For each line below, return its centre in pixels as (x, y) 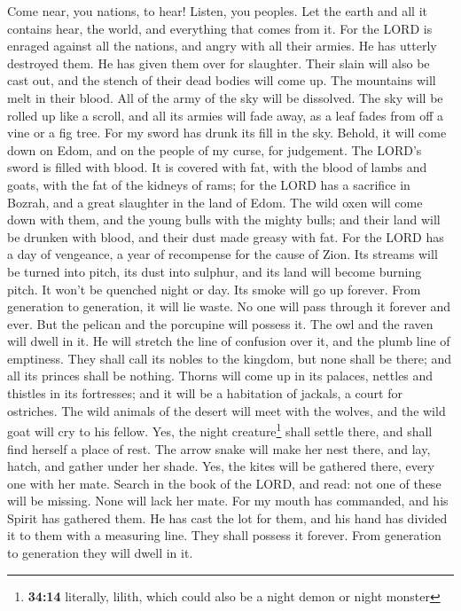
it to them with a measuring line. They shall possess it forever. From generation (224, 535)
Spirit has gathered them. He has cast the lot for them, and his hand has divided (227, 517)
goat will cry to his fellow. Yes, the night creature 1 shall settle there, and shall (220, 430)
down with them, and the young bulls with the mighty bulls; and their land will (224, 219)
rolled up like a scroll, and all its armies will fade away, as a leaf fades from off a (226, 115)
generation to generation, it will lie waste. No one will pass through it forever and (229, 306)
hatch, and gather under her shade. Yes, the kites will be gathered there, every (221, 466)
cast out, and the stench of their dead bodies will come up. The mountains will (222, 80)
